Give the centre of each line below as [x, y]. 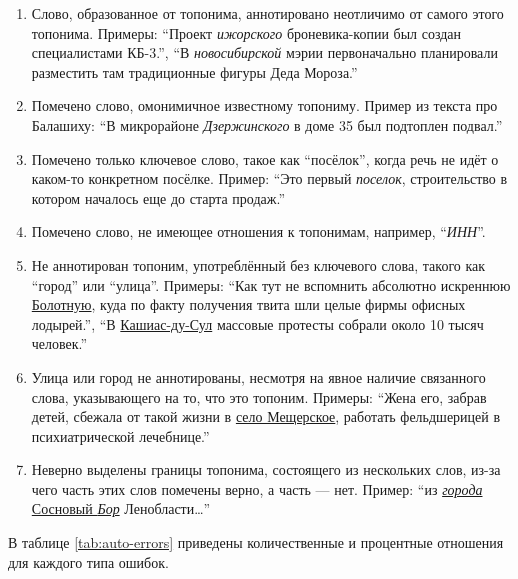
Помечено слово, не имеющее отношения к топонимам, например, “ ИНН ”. [258, 231]
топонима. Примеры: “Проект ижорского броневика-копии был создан [246, 32]
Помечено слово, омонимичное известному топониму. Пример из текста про [264, 105]
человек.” [59, 343]
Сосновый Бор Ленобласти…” [121, 508]
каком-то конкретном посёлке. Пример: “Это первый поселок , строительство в [269, 178]
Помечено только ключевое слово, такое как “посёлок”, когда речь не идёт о [265, 158]
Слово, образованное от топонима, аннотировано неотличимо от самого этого [267, 13]
